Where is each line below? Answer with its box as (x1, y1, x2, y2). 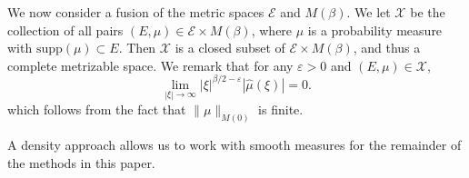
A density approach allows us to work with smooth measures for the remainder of (7, 134, 462, 153)
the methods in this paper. (7, 153, 155, 172)
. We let (346, 3, 391, 21)
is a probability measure (307, 20, 443, 39)
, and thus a (353, 38, 421, 57)
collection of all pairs (7, 20, 124, 39)
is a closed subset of (175, 38, 285, 57)
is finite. (258, 100, 304, 119)
